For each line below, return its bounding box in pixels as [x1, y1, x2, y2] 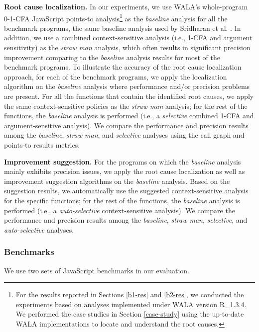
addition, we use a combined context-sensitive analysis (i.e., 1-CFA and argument [4, 32, 253, 43]
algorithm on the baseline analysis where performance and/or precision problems [4, 81, 250, 91]
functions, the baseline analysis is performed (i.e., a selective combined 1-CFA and [4, 110, 254, 121]
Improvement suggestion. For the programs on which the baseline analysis [4, 156, 241, 166]
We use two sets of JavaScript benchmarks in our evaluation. [4, 265, 189, 275]
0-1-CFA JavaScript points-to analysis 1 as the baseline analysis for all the [4, 11, 228, 23]
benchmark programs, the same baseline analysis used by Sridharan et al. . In [4, 22, 241, 33]
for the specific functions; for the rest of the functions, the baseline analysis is [4, 195, 240, 205]
